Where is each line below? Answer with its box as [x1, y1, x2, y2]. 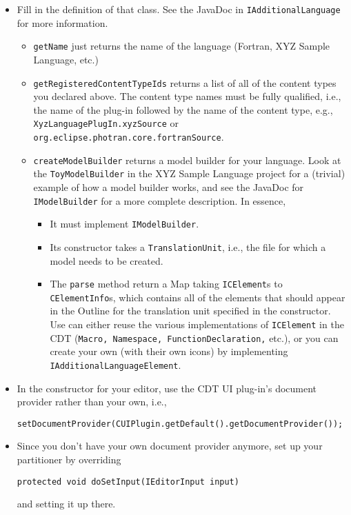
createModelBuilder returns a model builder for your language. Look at [33, 152, 341, 167]
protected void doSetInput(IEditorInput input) [17, 476, 239, 487]
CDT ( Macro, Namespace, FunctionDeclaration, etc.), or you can [50, 330, 339, 345]
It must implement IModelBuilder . [50, 216, 199, 231]
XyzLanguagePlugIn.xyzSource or [33, 116, 179, 130]
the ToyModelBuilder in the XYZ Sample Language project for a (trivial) [33, 166, 345, 181]
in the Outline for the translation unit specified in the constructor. [50, 303, 331, 318]
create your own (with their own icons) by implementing [50, 344, 288, 359]
